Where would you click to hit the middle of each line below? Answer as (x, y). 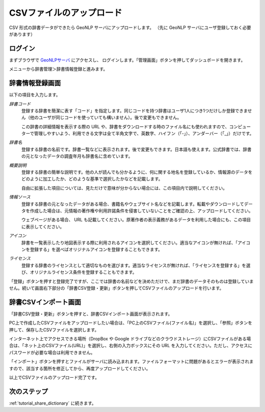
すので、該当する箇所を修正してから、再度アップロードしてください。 (80, 368)
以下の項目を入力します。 (35, 95)
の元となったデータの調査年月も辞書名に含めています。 (77, 156)
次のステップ (28, 391)
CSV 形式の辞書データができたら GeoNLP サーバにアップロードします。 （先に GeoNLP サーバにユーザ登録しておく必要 (130, 27)
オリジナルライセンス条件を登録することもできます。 (83, 272)
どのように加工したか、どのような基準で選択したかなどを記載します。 (92, 179)
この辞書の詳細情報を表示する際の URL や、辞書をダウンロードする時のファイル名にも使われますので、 (125, 126)
